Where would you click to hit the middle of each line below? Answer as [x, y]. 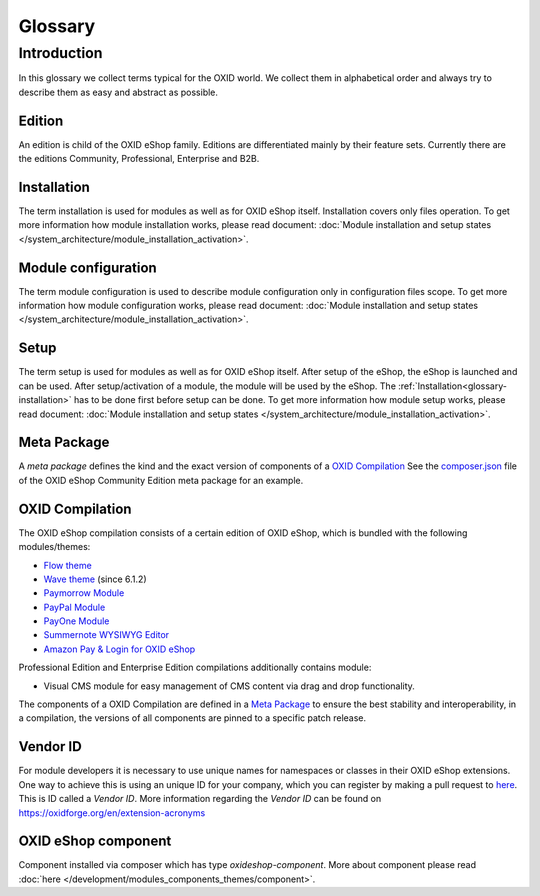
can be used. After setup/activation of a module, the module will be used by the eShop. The [207, 386]
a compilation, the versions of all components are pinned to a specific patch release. [192, 718]
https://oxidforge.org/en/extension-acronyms [112, 812]
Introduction [60, 53]
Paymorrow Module [84, 593]
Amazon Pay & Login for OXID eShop [119, 649]
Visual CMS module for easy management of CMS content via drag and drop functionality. [229, 686]
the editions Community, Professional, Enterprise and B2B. [139, 159]
